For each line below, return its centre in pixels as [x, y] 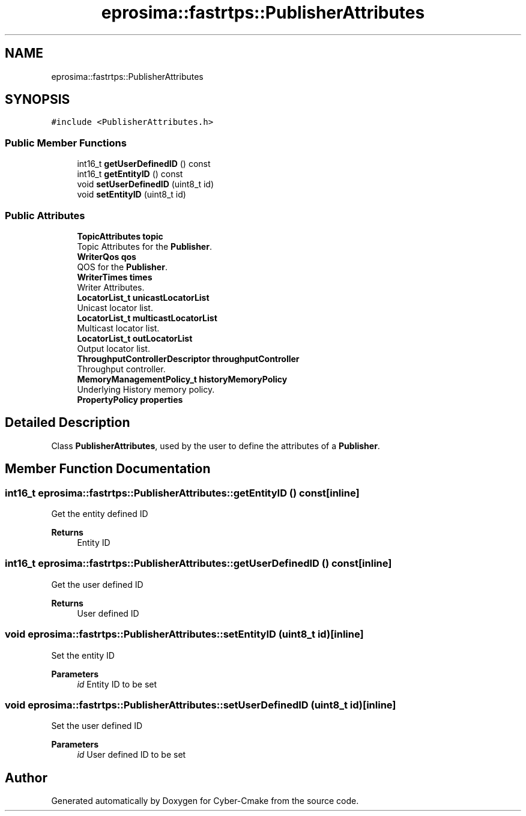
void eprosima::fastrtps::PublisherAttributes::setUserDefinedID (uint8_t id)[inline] [201, 705]
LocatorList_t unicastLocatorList [143, 297]
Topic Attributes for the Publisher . [144, 246]
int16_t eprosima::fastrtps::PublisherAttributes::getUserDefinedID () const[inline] [198, 564]
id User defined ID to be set [131, 755]
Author [26, 778]
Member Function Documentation [108, 469]
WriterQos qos [107, 256]
